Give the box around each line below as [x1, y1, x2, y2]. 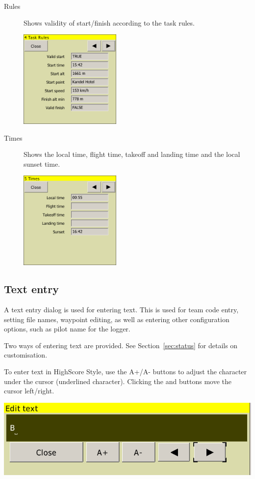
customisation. [4, 350, 48, 360]
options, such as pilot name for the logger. [4, 324, 130, 334]
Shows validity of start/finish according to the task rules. [24, 17, 195, 28]
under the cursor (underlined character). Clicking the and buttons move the [4, 376, 231, 386]
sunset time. [24, 158, 60, 169]
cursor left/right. [4, 386, 54, 396]
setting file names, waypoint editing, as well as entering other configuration [4, 314, 229, 324]
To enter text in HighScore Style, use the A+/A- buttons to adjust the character [4, 366, 247, 377]
